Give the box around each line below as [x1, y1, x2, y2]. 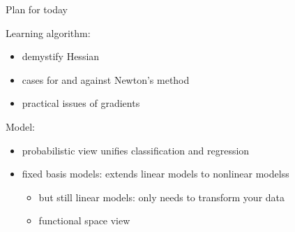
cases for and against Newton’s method [22, 72, 190, 87]
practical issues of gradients [22, 96, 140, 110]
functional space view [38, 213, 130, 228]
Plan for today [6, 2, 68, 16]
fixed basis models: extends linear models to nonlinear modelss [22, 166, 289, 181]
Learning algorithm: [6, 25, 91, 40]
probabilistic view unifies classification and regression [22, 143, 250, 157]
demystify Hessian [22, 49, 100, 64]
